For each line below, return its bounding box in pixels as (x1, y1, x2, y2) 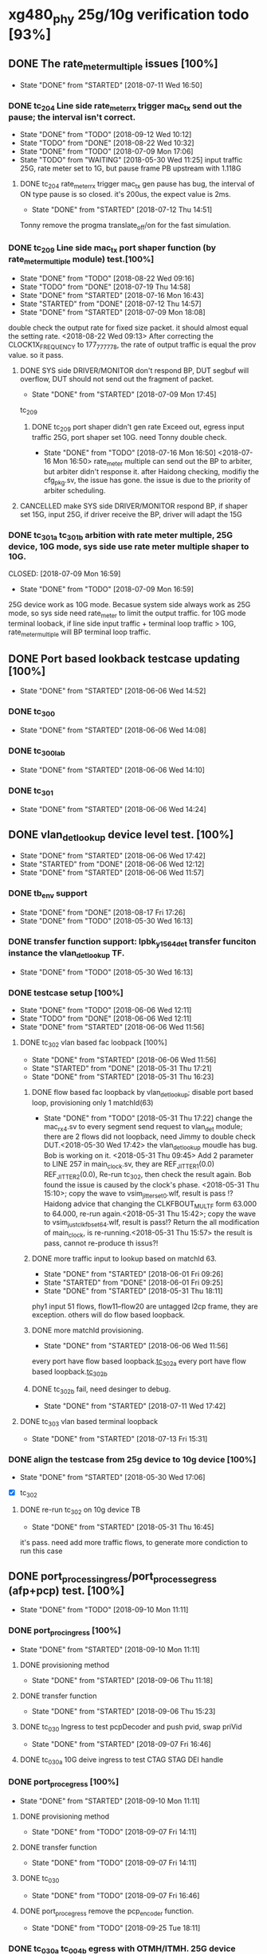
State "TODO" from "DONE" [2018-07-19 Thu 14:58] (19, 281, 191, 292)
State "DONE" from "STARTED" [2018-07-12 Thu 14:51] (31, 205, 213, 214)
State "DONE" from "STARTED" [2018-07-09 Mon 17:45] (31, 389, 217, 399)
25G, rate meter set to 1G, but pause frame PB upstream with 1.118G (19, 163, 241, 173)
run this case (19, 1546, 63, 1556)
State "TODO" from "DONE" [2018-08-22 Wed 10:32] (19, 138, 194, 148)
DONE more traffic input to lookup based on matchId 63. (31, 1254, 217, 1264)
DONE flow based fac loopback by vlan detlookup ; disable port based (31, 1087, 253, 1099)
